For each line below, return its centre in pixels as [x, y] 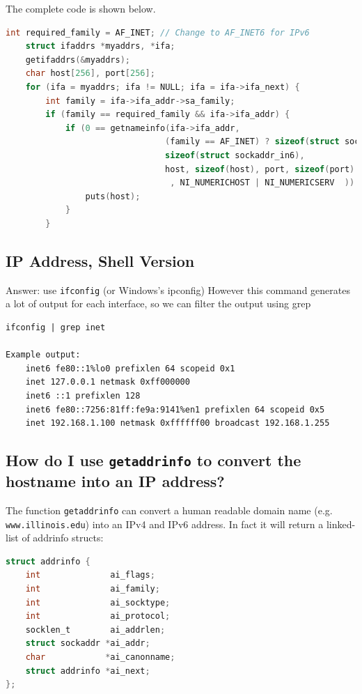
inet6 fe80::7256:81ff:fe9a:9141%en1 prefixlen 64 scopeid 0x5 [175, 409]
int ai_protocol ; [98, 616]
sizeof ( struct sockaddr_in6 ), [235, 155]
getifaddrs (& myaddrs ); [78, 60]
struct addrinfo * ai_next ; [88, 671]
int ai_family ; [93, 588]
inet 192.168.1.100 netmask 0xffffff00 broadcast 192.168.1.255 [178, 423]
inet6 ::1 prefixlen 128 [83, 395]
